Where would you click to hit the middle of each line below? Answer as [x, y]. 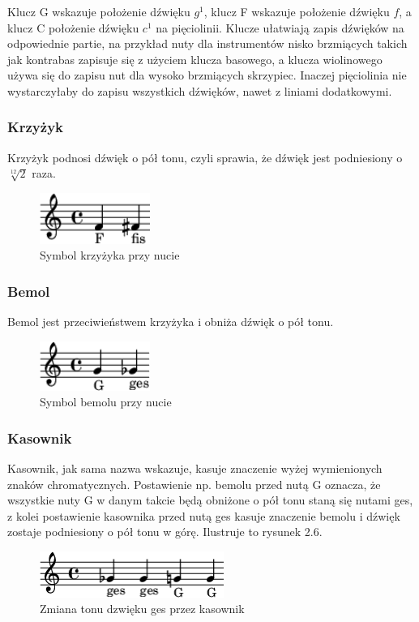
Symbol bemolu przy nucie [106, 402]
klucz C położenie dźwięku [73, 27]
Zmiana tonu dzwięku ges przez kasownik [142, 609]
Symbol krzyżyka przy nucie [110, 255]
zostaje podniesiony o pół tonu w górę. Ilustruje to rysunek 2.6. [165, 532]
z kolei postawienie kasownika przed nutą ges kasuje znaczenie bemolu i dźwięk [204, 515]
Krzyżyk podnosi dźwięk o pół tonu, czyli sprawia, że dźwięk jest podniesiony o [205, 157]
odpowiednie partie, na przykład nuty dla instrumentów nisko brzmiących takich [207, 43]
